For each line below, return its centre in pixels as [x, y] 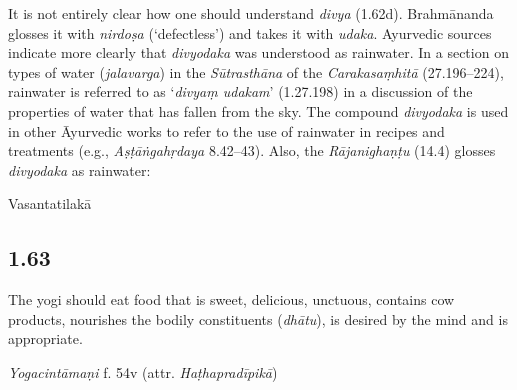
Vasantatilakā [50, 203]
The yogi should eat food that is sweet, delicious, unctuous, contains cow [231, 299]
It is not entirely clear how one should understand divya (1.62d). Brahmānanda [251, 13]
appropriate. [45, 338]
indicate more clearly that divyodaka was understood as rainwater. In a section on [258, 52]
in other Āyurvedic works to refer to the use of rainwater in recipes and [226, 130]
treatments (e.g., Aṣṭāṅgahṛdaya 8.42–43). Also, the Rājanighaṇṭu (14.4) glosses [252, 150]
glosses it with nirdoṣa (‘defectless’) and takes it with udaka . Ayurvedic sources [250, 32]
